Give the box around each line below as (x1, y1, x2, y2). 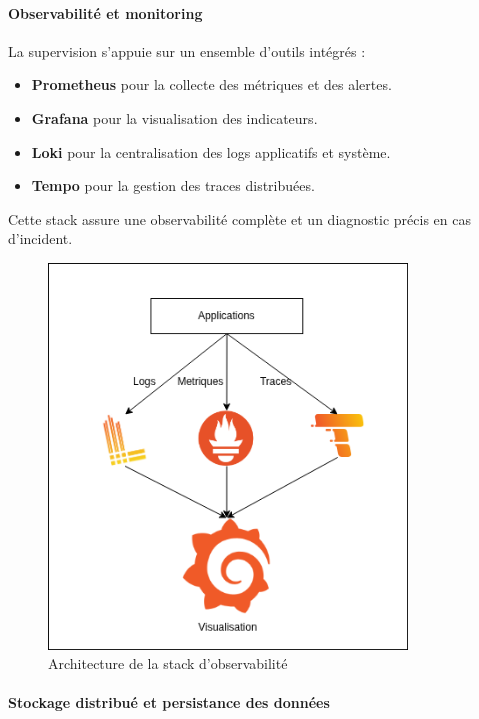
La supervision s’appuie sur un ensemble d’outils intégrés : (8, 40, 366, 61)
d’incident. (8, 228, 73, 249)
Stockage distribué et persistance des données (8, 692, 330, 713)
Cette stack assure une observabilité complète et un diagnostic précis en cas (8, 208, 471, 229)
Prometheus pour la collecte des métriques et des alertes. (31, 74, 392, 95)
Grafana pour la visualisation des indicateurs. (31, 107, 318, 128)
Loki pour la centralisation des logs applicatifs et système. (31, 141, 391, 162)
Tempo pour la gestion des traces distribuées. (31, 175, 315, 196)
